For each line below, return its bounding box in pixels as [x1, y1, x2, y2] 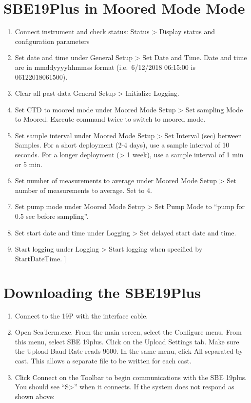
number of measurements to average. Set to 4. [15, 185, 152, 195]
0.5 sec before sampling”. [15, 211, 89, 221]
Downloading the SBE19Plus [3, 282, 201, 302]
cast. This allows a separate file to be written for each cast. [15, 355, 192, 365]
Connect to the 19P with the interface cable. [15, 310, 148, 320]
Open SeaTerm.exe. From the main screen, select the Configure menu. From [15, 327, 242, 337]
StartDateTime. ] [15, 253, 66, 263]
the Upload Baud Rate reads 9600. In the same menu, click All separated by [15, 346, 243, 356]
